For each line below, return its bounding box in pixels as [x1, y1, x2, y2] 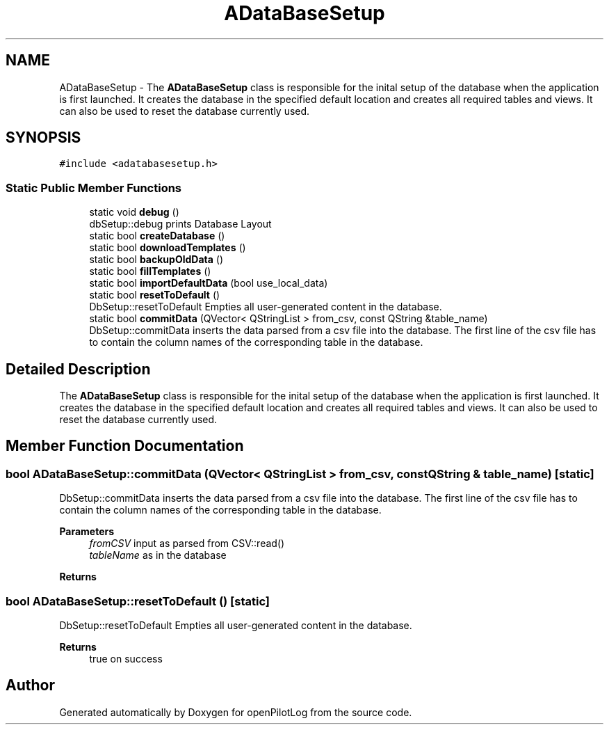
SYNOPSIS [6, 129, 81, 147]
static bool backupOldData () [89, 253, 224, 266]
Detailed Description [6, 360, 151, 378]
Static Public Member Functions [6, 180, 182, 195]
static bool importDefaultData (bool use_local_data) [89, 277, 328, 289]
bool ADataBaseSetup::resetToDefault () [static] [6, 594, 270, 608]
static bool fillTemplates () [89, 265, 211, 278]
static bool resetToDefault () [89, 289, 220, 301]
